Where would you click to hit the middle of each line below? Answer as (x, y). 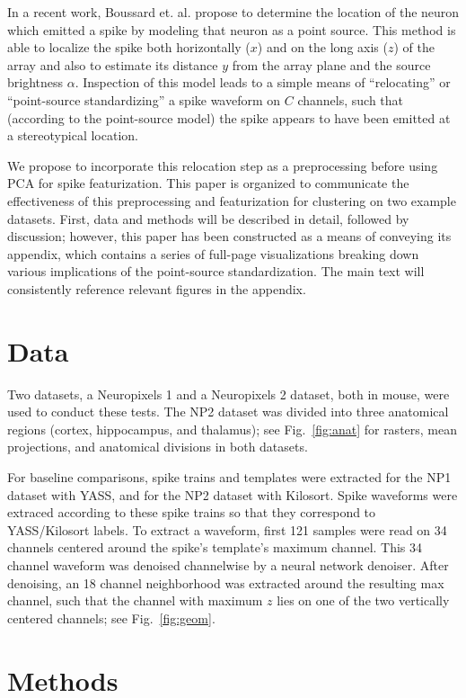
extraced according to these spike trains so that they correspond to (192, 512)
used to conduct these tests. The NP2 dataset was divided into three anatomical (228, 412)
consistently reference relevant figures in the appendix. (157, 288)
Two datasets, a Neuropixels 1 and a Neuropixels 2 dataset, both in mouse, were (229, 394)
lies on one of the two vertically (363, 600)
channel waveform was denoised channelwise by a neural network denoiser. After (228, 564)
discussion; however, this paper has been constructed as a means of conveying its (229, 236)
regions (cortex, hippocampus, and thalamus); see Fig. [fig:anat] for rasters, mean (233, 429)
